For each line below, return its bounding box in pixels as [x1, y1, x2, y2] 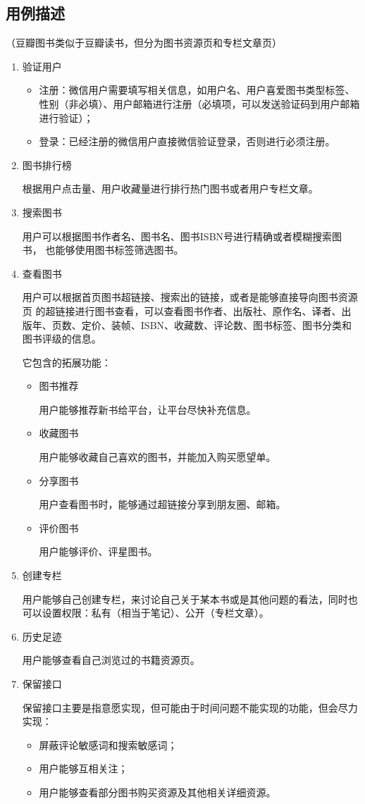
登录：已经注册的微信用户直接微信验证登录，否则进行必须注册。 [39, 134, 335, 149]
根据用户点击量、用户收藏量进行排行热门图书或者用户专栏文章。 [22, 181, 318, 196]
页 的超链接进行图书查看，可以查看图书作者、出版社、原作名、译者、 [22, 303, 342, 318]
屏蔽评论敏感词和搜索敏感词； [39, 737, 178, 752]
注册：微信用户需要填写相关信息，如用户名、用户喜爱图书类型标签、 [39, 82, 355, 97]
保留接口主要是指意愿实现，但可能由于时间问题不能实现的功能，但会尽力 [22, 700, 358, 715]
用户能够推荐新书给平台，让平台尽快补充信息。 [39, 402, 256, 416]
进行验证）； [39, 110, 94, 125]
